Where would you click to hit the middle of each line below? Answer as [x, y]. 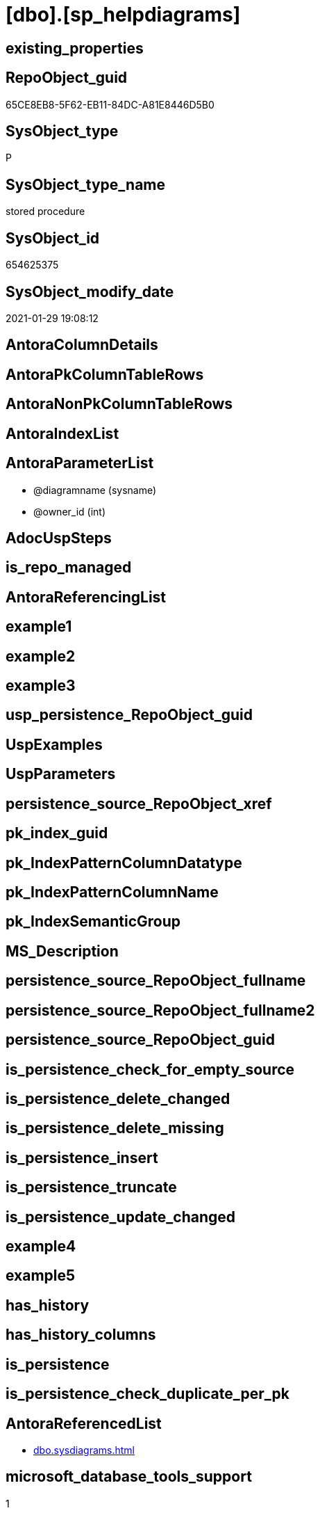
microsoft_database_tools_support [129, 1477]
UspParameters [61, 774]
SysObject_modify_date [90, 291]
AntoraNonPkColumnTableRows [119, 404]
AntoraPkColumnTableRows [105, 374]
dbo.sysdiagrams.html [84, 1450]
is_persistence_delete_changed [118, 1098]
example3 [41, 686]
